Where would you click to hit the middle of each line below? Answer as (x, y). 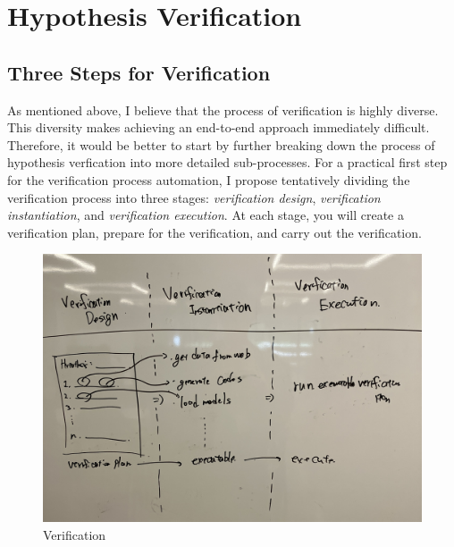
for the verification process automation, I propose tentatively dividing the (209, 179)
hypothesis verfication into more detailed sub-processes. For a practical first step (227, 162)
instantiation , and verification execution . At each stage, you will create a (206, 215)
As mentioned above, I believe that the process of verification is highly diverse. (223, 109)
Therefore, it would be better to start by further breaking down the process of (221, 144)
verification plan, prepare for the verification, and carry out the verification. (214, 232)
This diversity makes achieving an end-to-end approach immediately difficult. (219, 127)
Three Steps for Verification (139, 72)
